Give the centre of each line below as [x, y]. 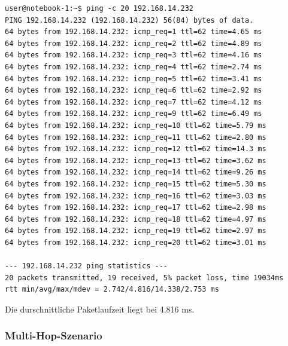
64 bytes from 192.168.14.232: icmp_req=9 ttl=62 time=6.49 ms [134, 114]
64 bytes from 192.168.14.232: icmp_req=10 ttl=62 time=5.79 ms [136, 125]
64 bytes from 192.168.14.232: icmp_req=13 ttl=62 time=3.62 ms [136, 160]
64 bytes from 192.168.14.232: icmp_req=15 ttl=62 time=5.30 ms [136, 184]
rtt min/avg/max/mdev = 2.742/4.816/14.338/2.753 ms [112, 290]
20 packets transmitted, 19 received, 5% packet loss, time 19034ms [144, 278]
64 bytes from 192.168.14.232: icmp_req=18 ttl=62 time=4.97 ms [136, 219]
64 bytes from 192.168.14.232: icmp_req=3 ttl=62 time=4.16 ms [134, 55]
